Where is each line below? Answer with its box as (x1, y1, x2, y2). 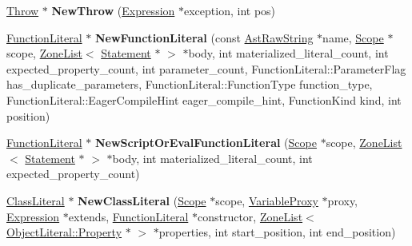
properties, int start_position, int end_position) (158, 224, 396, 240)
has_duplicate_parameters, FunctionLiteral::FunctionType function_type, (6, 76, 373, 93)
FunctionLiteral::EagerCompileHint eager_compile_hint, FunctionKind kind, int (6, 91, 402, 108)
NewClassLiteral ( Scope (78, 192, 206, 208)
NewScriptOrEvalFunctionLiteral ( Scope (94, 134, 317, 151)
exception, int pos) (184, 2, 276, 18)
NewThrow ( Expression (51, 2, 175, 18)
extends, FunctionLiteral (68, 208, 189, 224)
